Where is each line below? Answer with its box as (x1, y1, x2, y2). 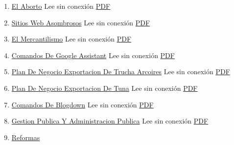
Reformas (11, 132, 40, 142)
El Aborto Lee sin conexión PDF (11, 1, 111, 11)
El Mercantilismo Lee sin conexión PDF (11, 34, 132, 44)
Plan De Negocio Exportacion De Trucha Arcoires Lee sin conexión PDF (11, 66, 230, 77)
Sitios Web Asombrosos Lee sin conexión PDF (11, 17, 150, 27)
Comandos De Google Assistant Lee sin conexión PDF (11, 50, 175, 60)
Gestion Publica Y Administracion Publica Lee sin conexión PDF (11, 116, 209, 126)
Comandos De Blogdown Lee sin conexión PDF (11, 99, 154, 109)
